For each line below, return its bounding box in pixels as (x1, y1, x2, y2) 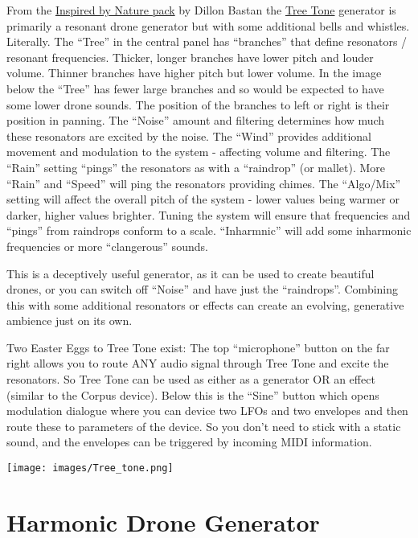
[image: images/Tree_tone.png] (6, 462, 174, 474)
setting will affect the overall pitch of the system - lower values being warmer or (6, 191, 400, 207)
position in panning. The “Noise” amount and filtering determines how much (6, 112, 385, 129)
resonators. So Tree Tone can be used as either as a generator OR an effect (6, 371, 375, 388)
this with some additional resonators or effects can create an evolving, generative (6, 296, 404, 313)
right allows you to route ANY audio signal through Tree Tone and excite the (6, 355, 389, 372)
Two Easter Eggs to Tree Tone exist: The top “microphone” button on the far (6, 339, 390, 355)
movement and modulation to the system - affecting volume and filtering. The (6, 143, 391, 160)
